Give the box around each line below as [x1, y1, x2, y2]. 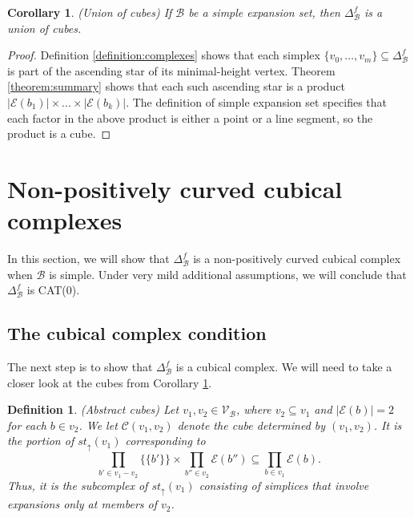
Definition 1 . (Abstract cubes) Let [7, 401, 179, 418]
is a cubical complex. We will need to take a [175, 358, 392, 375]
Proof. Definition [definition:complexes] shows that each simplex [7, 47, 320, 63]
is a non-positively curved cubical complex [193, 250, 401, 267]
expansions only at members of [7, 496, 158, 512]
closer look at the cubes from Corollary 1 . [7, 374, 212, 391]
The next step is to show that [7, 358, 153, 375]
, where [235, 401, 271, 418]
